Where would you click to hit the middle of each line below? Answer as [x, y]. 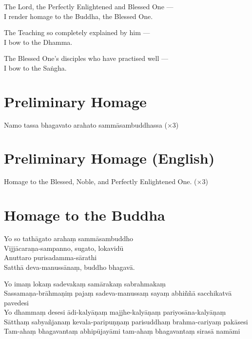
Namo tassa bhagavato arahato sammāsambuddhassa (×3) [91, 124]
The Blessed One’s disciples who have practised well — [86, 58]
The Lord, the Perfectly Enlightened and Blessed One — [89, 6]
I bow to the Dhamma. [38, 42]
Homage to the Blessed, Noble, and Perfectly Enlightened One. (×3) [106, 181]
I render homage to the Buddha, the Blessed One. [78, 16]
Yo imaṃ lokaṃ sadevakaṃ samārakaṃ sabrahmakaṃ [85, 283]
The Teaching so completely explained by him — [77, 32]
